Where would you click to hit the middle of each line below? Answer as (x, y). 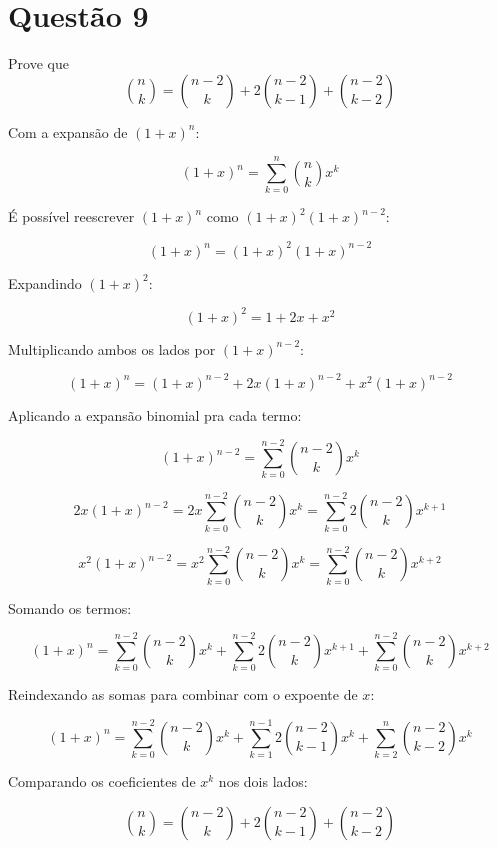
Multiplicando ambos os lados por (112, 348)
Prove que (38, 63)
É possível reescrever (71, 216)
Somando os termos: (70, 607)
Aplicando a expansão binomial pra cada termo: (155, 414)
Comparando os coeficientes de (102, 781)
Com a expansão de (68, 131)
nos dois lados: (263, 781)
